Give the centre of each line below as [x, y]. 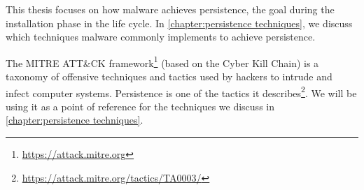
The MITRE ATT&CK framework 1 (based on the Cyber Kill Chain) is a [162, 61]
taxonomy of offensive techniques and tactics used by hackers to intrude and [169, 76]
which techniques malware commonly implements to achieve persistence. [161, 37]
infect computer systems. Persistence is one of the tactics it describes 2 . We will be [181, 92]
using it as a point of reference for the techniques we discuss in [140, 106]
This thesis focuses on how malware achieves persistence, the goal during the [170, 9]
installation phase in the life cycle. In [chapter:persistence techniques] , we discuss [179, 23]
